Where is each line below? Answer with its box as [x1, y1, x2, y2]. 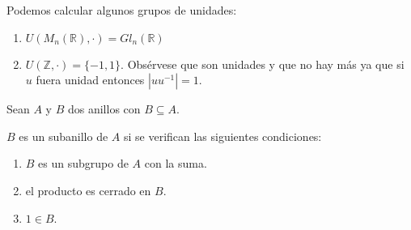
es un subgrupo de [38, 155, 129, 172]
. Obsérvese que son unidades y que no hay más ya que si [121, 55, 405, 72]
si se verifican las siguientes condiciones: [123, 127, 322, 144]
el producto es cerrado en [25, 181, 151, 198]
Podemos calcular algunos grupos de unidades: [6, 2, 237, 18]
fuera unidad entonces [36, 71, 145, 88]
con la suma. [144, 155, 207, 172]
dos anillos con [67, 100, 141, 117]
